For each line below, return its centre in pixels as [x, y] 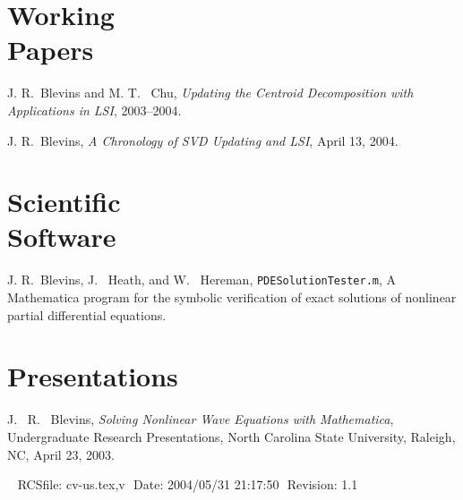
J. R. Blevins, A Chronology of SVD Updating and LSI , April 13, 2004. [203, 140]
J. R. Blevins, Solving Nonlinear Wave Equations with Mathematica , [201, 419]
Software [62, 237]
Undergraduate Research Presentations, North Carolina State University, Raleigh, [231, 436]
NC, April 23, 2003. [61, 454]
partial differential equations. [87, 314]
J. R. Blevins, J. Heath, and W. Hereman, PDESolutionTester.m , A [202, 280]
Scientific [64, 202]
